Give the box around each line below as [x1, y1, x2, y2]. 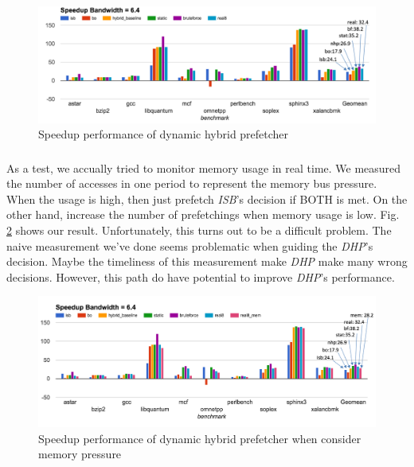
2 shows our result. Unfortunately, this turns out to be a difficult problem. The [6, 222, 392, 239]
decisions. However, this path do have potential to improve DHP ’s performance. [6, 268, 395, 285]
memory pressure [38, 446, 122, 462]
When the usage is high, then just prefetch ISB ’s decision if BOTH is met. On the [6, 190, 408, 207]
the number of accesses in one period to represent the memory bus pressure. [6, 175, 377, 192]
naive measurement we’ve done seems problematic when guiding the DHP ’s [6, 237, 373, 254]
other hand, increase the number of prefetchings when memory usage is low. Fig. [6, 206, 400, 223]
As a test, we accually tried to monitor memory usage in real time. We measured [6, 159, 401, 176]
